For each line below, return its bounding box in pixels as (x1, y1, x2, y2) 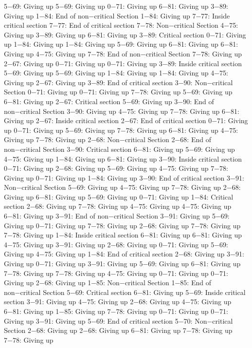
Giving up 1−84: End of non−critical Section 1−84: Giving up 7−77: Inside (4, 10, 230, 20)
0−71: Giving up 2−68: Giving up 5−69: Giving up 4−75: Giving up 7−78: (4, 163, 228, 173)
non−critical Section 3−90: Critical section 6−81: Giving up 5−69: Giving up (4, 144, 235, 154)
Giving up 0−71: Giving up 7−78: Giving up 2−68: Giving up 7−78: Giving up (4, 220, 241, 230)
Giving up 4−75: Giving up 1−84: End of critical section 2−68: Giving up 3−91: (4, 249, 244, 259)
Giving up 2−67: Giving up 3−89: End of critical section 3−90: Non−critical (4, 77, 233, 87)
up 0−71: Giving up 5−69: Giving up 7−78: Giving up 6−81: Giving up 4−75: (4, 125, 238, 135)
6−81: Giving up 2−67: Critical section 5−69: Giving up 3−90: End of (4, 96, 214, 106)
